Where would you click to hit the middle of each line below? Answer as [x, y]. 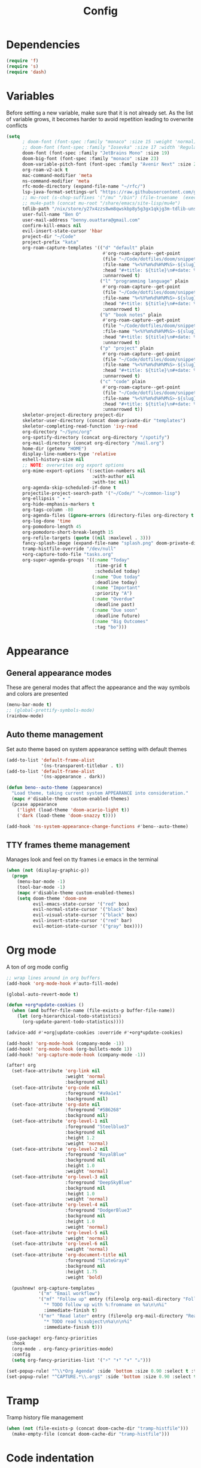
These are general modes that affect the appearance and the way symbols [98, 687]
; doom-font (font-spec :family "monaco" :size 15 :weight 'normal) [109, 142]
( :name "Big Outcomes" [120, 621]
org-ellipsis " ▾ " [46, 499]
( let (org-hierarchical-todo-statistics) [69, 1016]
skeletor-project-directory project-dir [73, 415]
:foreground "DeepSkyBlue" [99, 1183]
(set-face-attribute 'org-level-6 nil [60, 1244]
